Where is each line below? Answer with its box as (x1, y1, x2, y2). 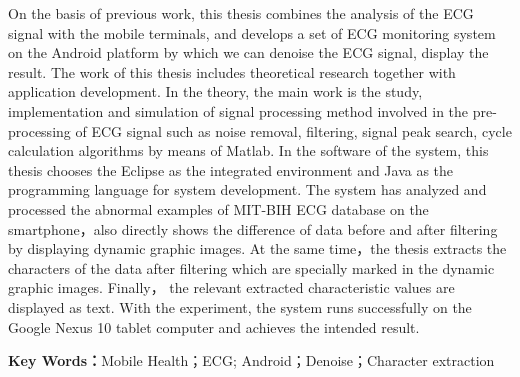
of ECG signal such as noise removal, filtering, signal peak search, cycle (75, 120, 512, 141)
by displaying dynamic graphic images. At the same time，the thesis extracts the (8, 238, 507, 259)
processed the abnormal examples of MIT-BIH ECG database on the (8, 198, 429, 219)
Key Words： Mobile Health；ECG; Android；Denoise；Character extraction (8, 350, 495, 371)
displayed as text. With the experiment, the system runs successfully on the (8, 296, 472, 317)
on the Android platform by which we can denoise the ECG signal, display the (8, 42, 489, 63)
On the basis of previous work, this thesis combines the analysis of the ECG (8, 3, 474, 23)
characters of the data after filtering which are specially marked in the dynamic (8, 257, 495, 278)
